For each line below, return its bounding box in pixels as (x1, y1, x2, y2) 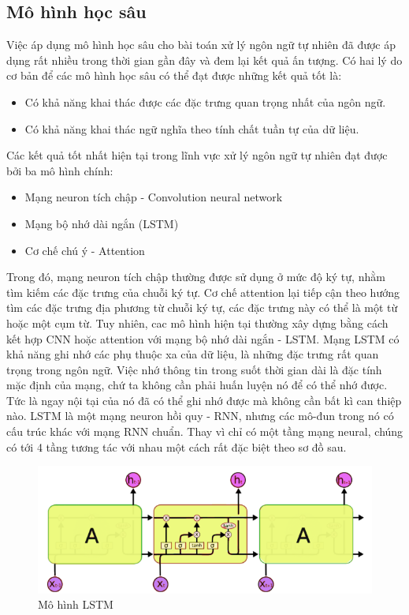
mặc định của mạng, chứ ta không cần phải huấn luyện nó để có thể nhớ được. (6, 377, 388, 393)
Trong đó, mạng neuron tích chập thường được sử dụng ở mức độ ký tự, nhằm (6, 268, 385, 285)
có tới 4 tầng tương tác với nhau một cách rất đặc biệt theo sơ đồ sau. (6, 438, 347, 455)
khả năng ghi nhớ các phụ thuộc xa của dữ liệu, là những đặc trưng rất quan (6, 346, 379, 362)
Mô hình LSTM (38, 596, 113, 613)
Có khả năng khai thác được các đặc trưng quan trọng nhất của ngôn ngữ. (24, 93, 386, 110)
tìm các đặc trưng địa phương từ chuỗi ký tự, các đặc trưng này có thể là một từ (6, 299, 398, 316)
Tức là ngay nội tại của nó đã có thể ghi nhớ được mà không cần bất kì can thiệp (6, 392, 402, 408)
